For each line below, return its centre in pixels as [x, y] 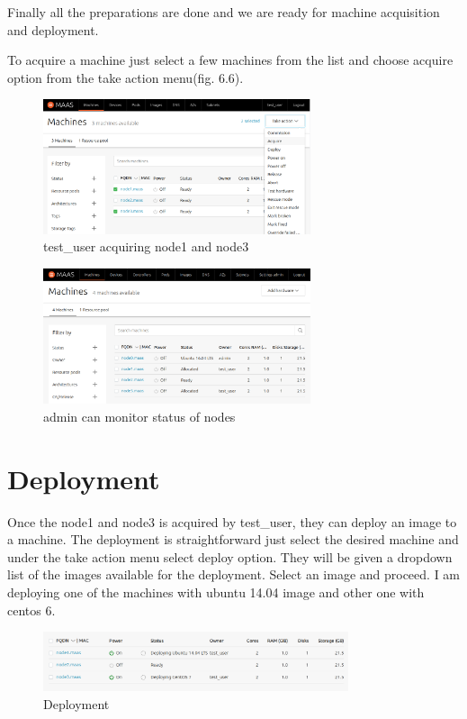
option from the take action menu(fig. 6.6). [126, 77]
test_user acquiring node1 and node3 [146, 246]
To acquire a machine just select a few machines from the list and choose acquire [230, 60]
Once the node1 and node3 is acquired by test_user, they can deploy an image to [232, 521]
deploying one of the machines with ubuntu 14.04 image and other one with [216, 592]
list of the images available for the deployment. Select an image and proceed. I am [234, 574]
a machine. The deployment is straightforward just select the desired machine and [233, 539]
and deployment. [53, 29]
